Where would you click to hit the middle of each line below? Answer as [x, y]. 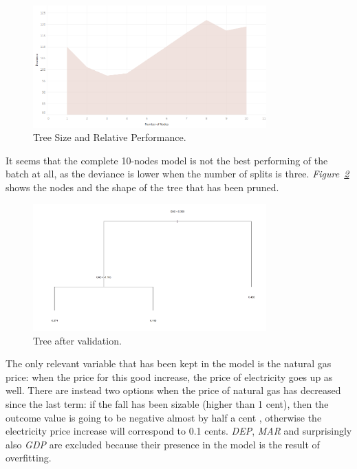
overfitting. [29, 458]
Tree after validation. [77, 340]
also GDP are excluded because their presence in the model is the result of [163, 444]
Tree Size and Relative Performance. [110, 137]
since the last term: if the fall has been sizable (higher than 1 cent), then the [167, 404]
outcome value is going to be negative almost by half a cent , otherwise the [164, 417]
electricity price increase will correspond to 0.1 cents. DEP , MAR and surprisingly [179, 431]
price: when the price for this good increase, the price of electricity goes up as [169, 377]
